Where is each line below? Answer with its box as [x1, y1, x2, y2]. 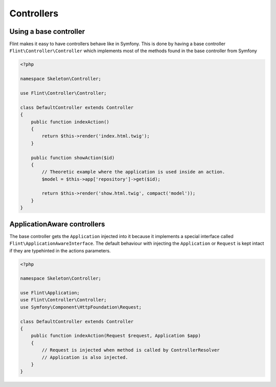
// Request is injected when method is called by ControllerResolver [41, 347, 220, 353]
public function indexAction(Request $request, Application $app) [31, 333, 201, 339]
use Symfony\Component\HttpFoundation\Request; [20, 304, 142, 310]
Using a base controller [9, 27, 85, 36]
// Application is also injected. [41, 354, 128, 360]
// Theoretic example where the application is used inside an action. [41, 169, 225, 175]
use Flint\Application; [20, 290, 80, 296]
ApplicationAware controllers [9, 220, 105, 228]
